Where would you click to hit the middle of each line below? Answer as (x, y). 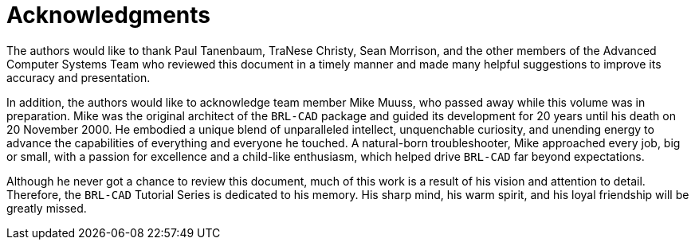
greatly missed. (47, 208)
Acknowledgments (109, 15)
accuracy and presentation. (79, 77)
